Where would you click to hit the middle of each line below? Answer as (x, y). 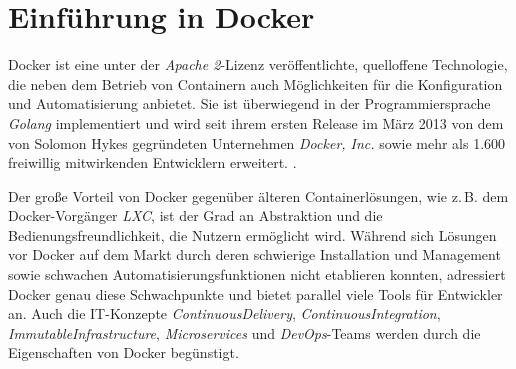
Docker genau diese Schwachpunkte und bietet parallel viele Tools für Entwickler (255, 293)
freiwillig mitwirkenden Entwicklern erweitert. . (152, 162)
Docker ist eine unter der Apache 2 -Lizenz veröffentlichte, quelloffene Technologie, (258, 64)
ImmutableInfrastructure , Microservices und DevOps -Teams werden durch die (244, 332)
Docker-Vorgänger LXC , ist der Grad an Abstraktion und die (195, 215)
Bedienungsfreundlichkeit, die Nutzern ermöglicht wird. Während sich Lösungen (252, 234)
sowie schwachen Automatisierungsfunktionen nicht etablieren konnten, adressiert (257, 274)
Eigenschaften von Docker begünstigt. (123, 352)
